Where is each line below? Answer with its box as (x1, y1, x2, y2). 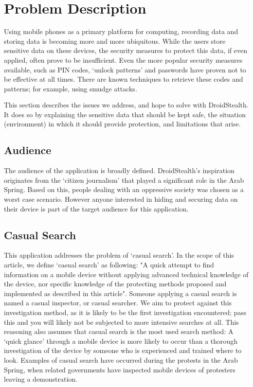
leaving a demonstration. (4, 374, 78, 384)
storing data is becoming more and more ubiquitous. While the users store (4, 35, 226, 46)
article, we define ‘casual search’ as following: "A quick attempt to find (4, 260, 214, 270)
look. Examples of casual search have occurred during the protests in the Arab (4, 354, 238, 365)
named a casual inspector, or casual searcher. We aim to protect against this (4, 298, 232, 308)
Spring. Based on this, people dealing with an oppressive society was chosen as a (4, 184, 244, 194)
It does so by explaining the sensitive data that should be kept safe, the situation (4, 109, 246, 119)
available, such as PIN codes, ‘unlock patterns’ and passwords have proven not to (4, 64, 246, 74)
